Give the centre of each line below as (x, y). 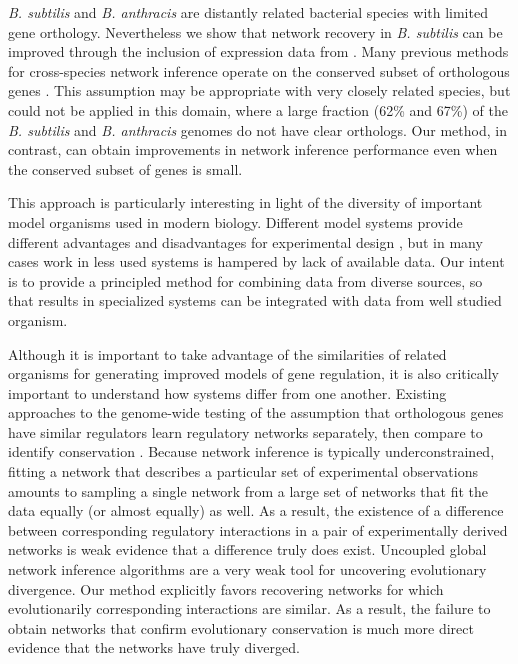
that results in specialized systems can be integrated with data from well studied (255, 300)
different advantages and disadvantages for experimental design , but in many (245, 241)
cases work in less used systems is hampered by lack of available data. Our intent (256, 261)
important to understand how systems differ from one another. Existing (227, 392)
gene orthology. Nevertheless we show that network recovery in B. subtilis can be (255, 31)
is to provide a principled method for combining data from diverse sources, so (245, 280)
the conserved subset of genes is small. (125, 168)
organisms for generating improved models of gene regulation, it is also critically (254, 373)
